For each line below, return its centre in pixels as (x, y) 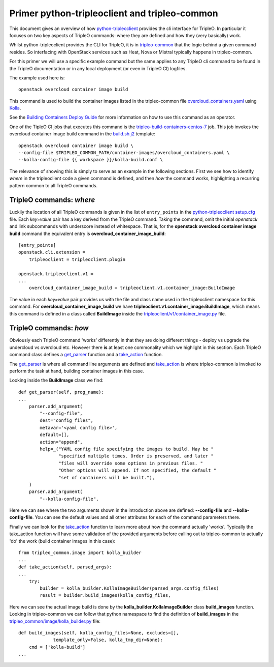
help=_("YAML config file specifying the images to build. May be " (127, 449)
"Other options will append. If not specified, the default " (138, 470)
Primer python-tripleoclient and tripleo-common (114, 13)
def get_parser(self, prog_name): (61, 392)
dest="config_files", (67, 420)
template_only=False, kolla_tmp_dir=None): (108, 640)
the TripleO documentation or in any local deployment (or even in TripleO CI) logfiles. (98, 68)
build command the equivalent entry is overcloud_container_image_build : (88, 234)
